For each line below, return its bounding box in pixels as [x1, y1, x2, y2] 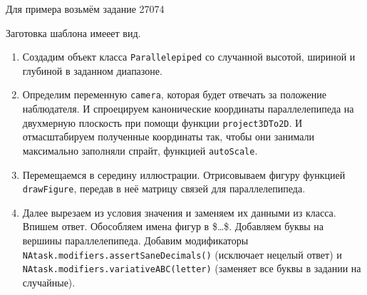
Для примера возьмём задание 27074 [6, 1, 165, 16]
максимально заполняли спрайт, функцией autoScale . [22, 143, 258, 157]
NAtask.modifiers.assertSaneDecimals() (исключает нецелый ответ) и [22, 247, 342, 262]
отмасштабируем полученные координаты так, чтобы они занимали [22, 129, 315, 144]
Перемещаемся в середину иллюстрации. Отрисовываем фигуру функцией [22, 167, 346, 182]
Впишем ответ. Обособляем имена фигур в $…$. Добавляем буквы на [22, 219, 324, 234]
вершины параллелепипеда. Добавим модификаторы [22, 233, 249, 248]
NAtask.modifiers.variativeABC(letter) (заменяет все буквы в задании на [22, 261, 361, 276]
